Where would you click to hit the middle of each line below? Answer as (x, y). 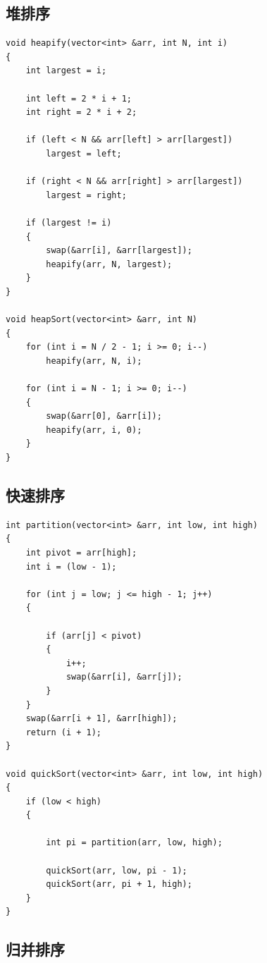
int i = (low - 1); (71, 566)
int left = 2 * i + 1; (79, 98)
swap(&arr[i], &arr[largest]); (119, 251)
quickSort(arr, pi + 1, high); (119, 884)
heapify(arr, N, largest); (109, 264)
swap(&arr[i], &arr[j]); (124, 677)
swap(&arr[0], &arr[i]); (104, 416)
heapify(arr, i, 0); (94, 430)
